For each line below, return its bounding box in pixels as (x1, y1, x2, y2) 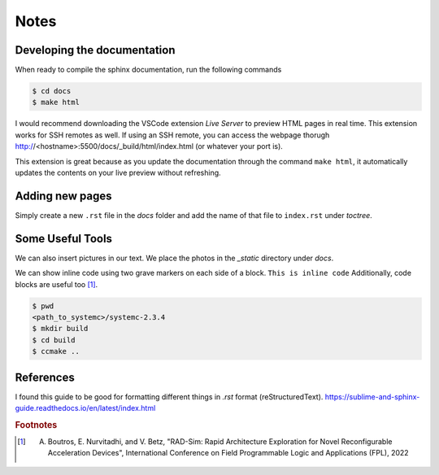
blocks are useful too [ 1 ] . (15, 279, 98, 289)
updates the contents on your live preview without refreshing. (15, 168, 221, 177)
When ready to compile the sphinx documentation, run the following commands (15, 65, 282, 75)
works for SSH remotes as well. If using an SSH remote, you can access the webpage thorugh (15, 130, 330, 140)
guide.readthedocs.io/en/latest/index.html (15, 403, 156, 413)
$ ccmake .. (32, 346, 80, 356)
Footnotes (15, 419, 58, 430)
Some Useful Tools (15, 232, 113, 246)
